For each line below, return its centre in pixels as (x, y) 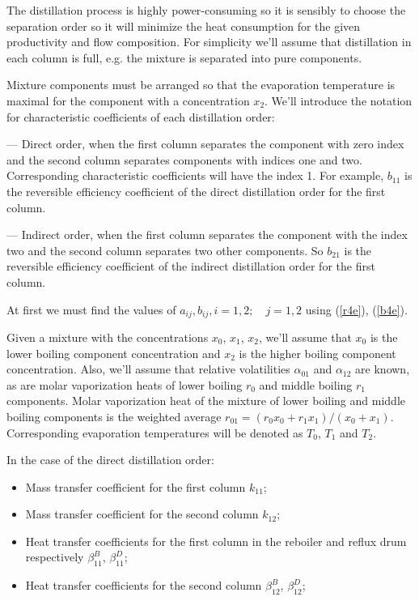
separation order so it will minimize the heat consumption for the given (184, 26)
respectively (55, 557)
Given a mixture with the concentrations (108, 337)
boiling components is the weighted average (114, 416)
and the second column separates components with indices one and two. (184, 159)
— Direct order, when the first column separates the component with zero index (205, 144)
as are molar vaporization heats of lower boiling (125, 384)
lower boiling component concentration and (114, 353)
